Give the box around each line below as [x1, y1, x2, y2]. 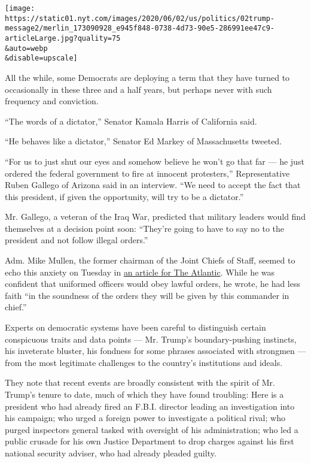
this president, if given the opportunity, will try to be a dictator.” [5, 190, 244, 202]
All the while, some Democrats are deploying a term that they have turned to [5, 71, 290, 83]
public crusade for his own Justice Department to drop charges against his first [5, 435, 294, 447]
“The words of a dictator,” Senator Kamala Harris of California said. [5, 114, 257, 127]
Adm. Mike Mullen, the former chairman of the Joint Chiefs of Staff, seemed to [5, 254, 295, 267]
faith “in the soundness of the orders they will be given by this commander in [5, 289, 289, 301]
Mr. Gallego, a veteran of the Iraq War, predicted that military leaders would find [5, 210, 306, 223]
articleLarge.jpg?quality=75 [5, 34, 121, 43]
